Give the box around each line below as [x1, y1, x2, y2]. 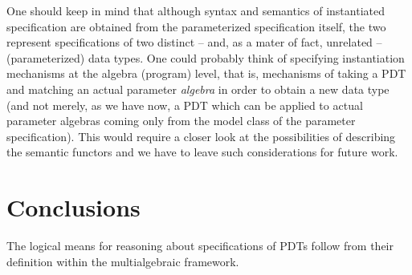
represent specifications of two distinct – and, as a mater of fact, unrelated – [6, 34, 382, 51]
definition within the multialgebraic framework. [6, 253, 239, 269]
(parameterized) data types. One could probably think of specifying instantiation [6, 49, 405, 66]
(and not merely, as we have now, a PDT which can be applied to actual [6, 96, 363, 113]
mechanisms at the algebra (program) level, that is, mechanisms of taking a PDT [6, 65, 406, 82]
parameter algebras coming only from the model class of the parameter [6, 112, 356, 129]
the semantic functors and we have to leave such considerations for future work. [6, 144, 398, 160]
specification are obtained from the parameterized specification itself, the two [6, 18, 386, 34]
